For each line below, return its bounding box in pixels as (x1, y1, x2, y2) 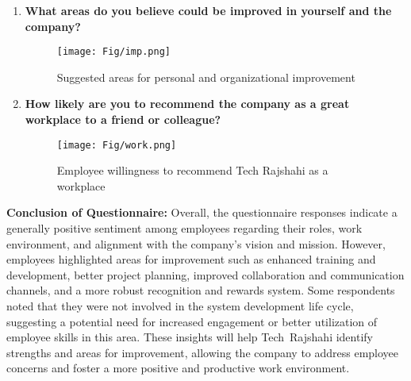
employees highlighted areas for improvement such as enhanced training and (6, 251, 376, 267)
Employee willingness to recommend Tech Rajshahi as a (56, 162, 328, 179)
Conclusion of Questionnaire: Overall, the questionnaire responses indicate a (6, 204, 398, 221)
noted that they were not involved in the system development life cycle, (6, 298, 354, 314)
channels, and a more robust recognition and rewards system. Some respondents (6, 282, 395, 298)
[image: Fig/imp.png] (56, 46, 171, 58)
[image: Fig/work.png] (56, 139, 177, 151)
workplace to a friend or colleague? (25, 111, 221, 128)
